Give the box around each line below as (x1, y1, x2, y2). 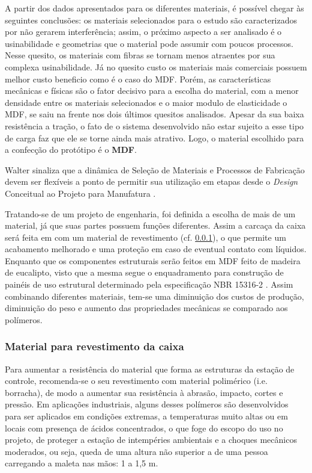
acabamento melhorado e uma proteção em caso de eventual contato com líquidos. (5, 243, 307, 255)
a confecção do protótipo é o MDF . (5, 143, 137, 156)
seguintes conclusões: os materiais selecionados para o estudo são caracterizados (5, 13, 298, 26)
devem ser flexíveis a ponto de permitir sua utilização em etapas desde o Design (5, 175, 298, 188)
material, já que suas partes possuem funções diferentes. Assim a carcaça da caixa (5, 219, 306, 232)
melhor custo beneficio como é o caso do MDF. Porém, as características (5, 72, 271, 85)
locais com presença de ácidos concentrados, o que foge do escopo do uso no (5, 421, 283, 434)
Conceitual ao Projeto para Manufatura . (5, 187, 156, 199)
